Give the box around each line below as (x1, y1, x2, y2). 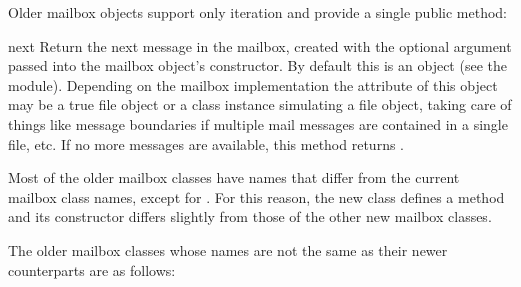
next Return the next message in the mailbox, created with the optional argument (8, 35, 512, 56)
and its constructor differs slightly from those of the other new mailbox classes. (8, 206, 492, 227)
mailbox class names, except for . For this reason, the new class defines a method (8, 186, 505, 207)
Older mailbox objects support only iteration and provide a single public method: (8, 2, 508, 22)
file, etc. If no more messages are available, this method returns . (8, 133, 404, 154)
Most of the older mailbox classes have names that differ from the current (8, 167, 460, 188)
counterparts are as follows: (8, 259, 176, 280)
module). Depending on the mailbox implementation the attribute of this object (8, 74, 498, 95)
